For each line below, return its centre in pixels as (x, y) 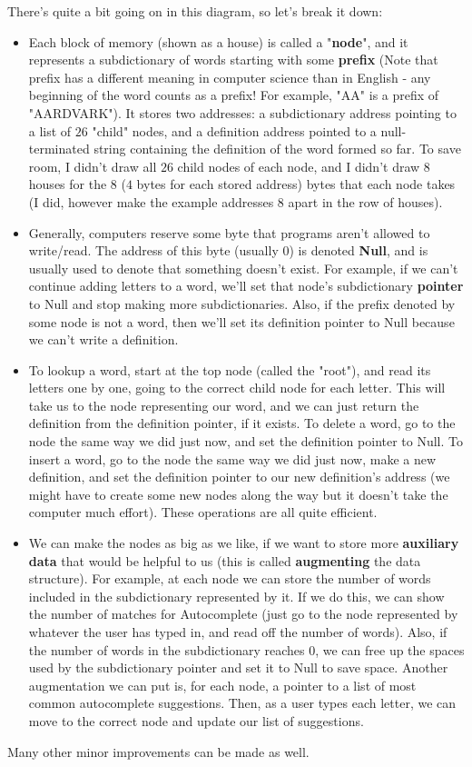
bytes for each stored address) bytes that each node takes (296, 184)
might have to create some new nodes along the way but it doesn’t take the (238, 494)
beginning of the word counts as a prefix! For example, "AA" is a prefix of (234, 95)
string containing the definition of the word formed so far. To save (277, 149)
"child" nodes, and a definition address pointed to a (234, 130)
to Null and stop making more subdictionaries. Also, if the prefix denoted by (242, 303)
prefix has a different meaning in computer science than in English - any (230, 77)
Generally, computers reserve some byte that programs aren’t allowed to (229, 232)
